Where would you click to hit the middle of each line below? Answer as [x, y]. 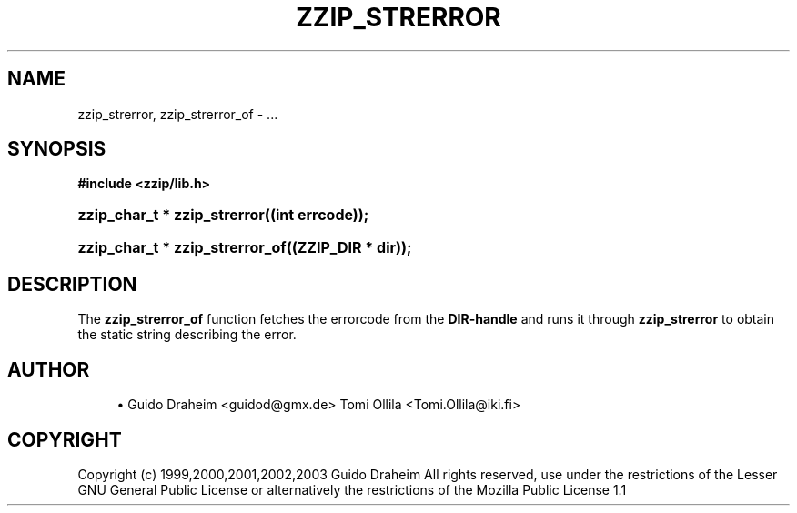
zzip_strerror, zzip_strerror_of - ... [178, 114]
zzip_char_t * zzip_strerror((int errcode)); [223, 215]
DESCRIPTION [72, 284]
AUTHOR [49, 369]
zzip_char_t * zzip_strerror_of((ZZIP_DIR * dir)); [245, 248]
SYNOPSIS [57, 149]
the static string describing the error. [187, 335]
